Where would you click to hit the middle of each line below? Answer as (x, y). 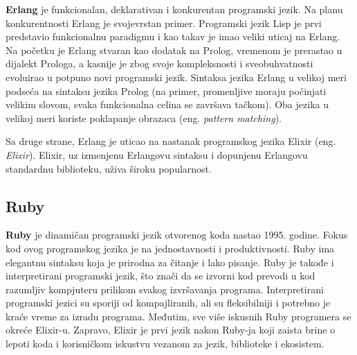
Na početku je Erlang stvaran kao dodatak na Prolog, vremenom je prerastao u (174, 50)
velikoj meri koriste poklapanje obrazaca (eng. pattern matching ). (144, 118)
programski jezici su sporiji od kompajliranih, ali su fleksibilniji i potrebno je (168, 303)
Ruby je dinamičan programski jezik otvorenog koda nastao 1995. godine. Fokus (177, 235)
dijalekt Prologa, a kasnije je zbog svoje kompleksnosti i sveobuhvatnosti (159, 63)
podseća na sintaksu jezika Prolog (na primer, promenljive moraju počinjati (166, 90)
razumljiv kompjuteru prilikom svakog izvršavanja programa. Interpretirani (165, 289)
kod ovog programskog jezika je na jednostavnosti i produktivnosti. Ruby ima (170, 248)
